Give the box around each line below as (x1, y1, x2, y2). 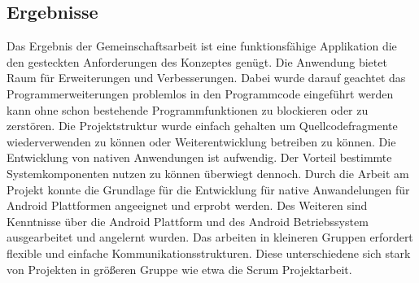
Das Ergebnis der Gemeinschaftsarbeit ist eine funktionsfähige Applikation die (7, 37, 397, 54)
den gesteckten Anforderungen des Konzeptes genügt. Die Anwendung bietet (7, 53, 387, 70)
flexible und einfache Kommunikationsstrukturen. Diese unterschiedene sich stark (7, 244, 411, 261)
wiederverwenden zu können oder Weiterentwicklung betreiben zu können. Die (7, 133, 396, 150)
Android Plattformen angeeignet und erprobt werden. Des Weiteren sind (7, 197, 368, 214)
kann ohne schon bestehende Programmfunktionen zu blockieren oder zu (7, 101, 369, 118)
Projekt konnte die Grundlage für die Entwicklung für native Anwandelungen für (7, 181, 410, 198)
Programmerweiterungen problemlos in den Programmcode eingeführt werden (7, 85, 394, 102)
